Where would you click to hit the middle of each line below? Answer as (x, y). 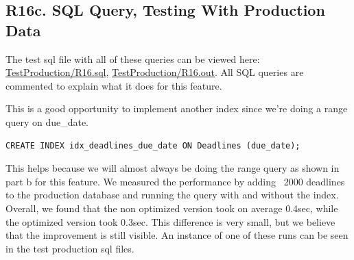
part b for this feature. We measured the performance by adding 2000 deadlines (175, 181)
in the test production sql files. (70, 248)
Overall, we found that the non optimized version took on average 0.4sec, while (172, 208)
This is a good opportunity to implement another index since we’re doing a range (177, 108)
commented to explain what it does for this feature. (114, 85)
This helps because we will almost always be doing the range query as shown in (173, 168)
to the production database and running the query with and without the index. (172, 195)
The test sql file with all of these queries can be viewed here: (133, 58)
